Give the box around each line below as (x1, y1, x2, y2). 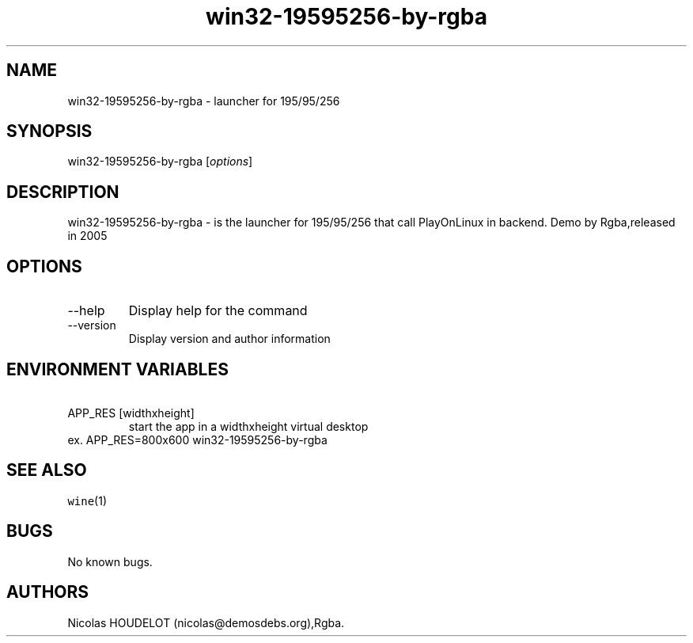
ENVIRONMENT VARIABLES (6, 359, 229, 379)
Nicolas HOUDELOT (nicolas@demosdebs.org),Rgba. (67, 615, 345, 630)
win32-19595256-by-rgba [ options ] (67, 154, 253, 169)
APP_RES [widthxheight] (67, 405, 195, 420)
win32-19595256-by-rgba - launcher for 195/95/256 (67, 93, 340, 108)
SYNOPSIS (6, 121, 93, 142)
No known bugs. (67, 554, 153, 569)
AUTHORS (6, 582, 89, 603)
